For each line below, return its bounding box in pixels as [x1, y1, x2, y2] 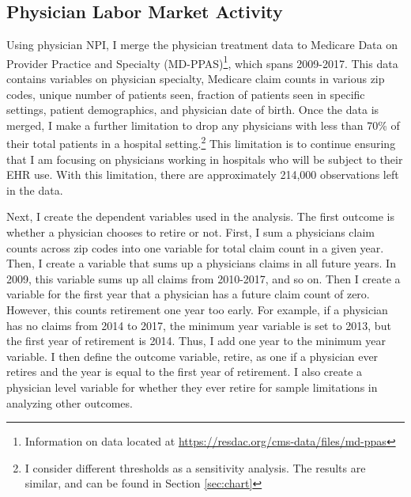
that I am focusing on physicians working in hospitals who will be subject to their [6, 150, 403, 167]
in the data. [6, 181, 63, 198]
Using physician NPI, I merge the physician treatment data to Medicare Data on [6, 36, 398, 53]
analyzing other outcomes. [6, 394, 133, 411]
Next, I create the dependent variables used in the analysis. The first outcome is [6, 208, 394, 225]
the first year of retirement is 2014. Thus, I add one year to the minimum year [6, 332, 386, 349]
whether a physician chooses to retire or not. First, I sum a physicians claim [6, 224, 375, 241]
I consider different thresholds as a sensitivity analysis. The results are [25, 459, 366, 476]
